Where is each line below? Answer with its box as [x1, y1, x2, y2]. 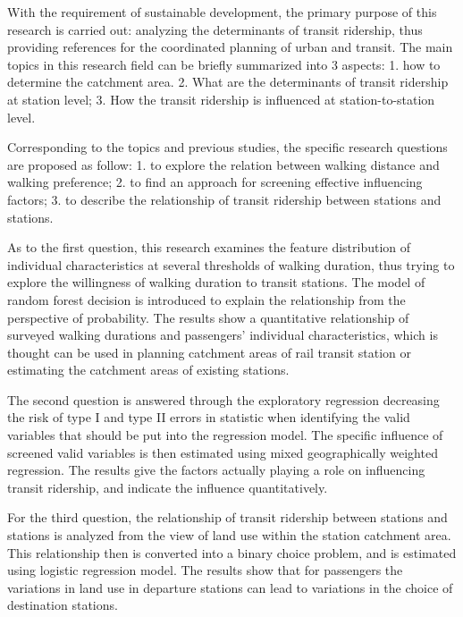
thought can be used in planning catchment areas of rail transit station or [7, 342, 411, 361]
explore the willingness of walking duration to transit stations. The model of [7, 273, 425, 292]
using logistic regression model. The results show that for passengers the [7, 561, 403, 579]
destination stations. [7, 596, 118, 614]
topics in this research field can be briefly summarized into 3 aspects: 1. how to [7, 55, 441, 73]
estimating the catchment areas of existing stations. [7, 360, 290, 379]
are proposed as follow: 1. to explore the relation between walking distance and [7, 155, 440, 173]
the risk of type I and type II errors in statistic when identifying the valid [7, 408, 410, 427]
